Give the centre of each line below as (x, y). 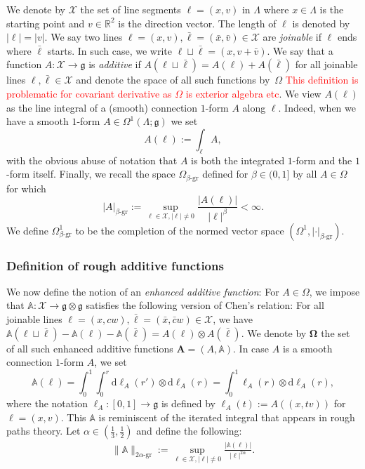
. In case (251, 348)
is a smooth (307, 348)
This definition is (322, 80)
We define (27, 230)
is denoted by (321, 23)
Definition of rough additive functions (115, 265)
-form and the (322, 160)
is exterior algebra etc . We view (253, 93)
